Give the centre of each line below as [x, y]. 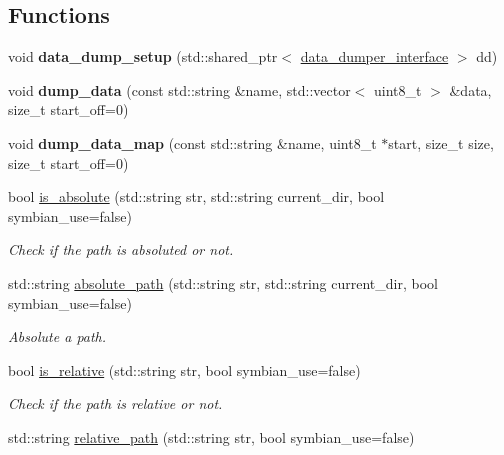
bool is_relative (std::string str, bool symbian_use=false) [184, 369]
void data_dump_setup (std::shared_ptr [143, 56]
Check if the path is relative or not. [115, 403]
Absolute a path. [57, 336]
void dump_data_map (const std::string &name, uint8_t [192, 142]
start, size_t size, [441, 142]
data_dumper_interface [374, 56]
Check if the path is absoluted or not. [121, 249]
